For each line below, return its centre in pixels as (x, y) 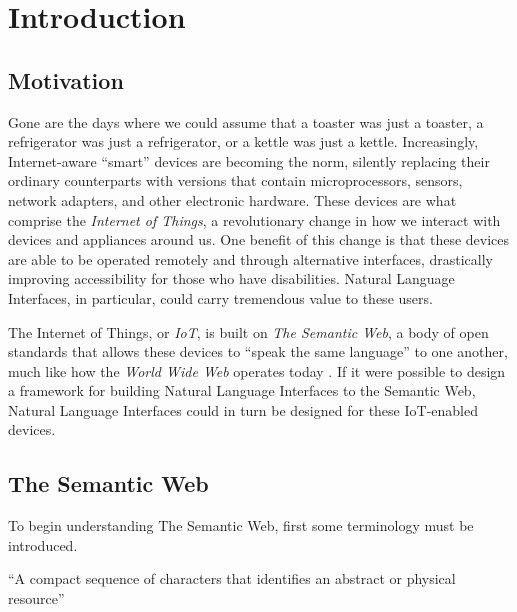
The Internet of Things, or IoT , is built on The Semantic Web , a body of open (248, 331)
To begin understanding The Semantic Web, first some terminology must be (241, 525)
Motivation (66, 79)
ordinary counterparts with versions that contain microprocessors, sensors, (235, 180)
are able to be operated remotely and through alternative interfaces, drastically (251, 258)
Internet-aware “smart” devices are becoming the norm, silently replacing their (249, 160)
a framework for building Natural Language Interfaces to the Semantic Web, (242, 390)
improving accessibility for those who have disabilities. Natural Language (231, 278)
